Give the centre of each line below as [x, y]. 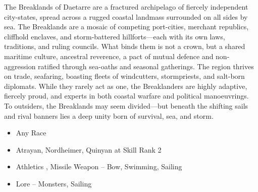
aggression [20, 66]
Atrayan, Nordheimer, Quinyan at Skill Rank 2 [89, 149]
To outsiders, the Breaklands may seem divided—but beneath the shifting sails [126, 105]
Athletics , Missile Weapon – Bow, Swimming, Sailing [99, 166]
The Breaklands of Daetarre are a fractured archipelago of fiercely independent [126, 7]
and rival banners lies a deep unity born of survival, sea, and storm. [109, 115]
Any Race [31, 133]
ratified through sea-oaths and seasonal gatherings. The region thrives [146, 66]
